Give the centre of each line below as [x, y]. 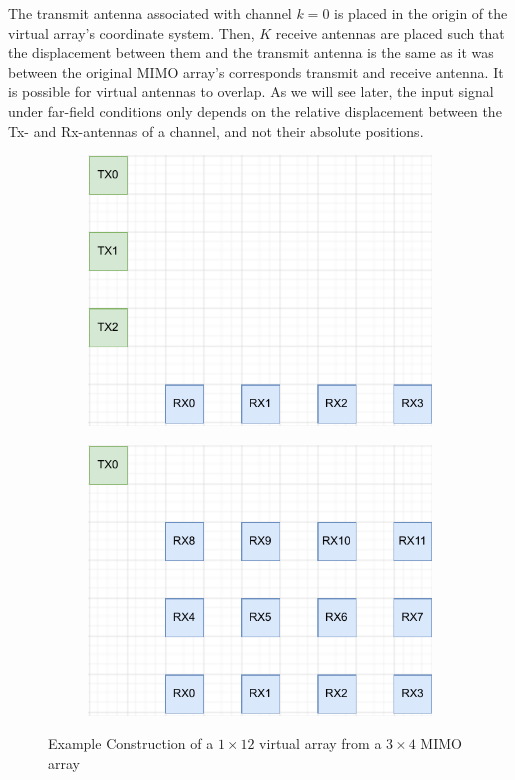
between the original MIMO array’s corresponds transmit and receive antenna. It [256, 71]
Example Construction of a [131, 743]
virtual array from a [320, 743]
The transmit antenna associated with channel [150, 13]
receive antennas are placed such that [390, 32]
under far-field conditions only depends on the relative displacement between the [255, 110]
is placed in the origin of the [421, 13]
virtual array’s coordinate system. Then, [131, 32]
